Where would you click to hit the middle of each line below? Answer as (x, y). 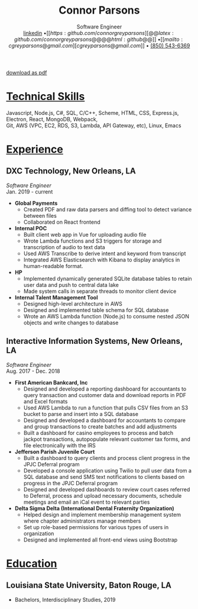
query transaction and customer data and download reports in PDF (105, 395)
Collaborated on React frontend (62, 222)
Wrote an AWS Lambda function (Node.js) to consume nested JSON (106, 316)
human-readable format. (53, 266)
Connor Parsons (99, 10)
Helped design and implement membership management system (102, 514)
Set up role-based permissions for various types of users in (96, 527)
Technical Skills (46, 97)
